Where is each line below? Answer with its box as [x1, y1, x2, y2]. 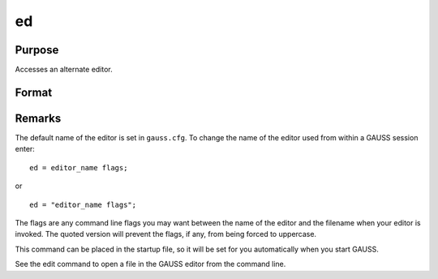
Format [15, 85, 53, 99]
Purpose [15, 43, 59, 57]
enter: [15, 144, 36, 154]
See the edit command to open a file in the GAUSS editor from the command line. [15, 260, 286, 269]
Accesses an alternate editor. [15, 65, 113, 75]
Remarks [15, 111, 62, 125]
